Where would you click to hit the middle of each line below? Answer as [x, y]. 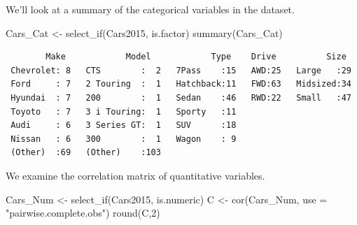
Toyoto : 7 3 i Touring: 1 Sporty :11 [124, 111]
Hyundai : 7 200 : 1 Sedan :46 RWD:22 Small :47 [181, 97]
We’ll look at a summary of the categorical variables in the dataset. [150, 9]
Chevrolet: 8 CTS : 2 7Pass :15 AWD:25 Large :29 [181, 70]
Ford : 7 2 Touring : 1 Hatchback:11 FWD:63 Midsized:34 [181, 84]
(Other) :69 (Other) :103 [86, 153]
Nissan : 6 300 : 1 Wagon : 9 [124, 139]
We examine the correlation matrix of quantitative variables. [135, 175]
